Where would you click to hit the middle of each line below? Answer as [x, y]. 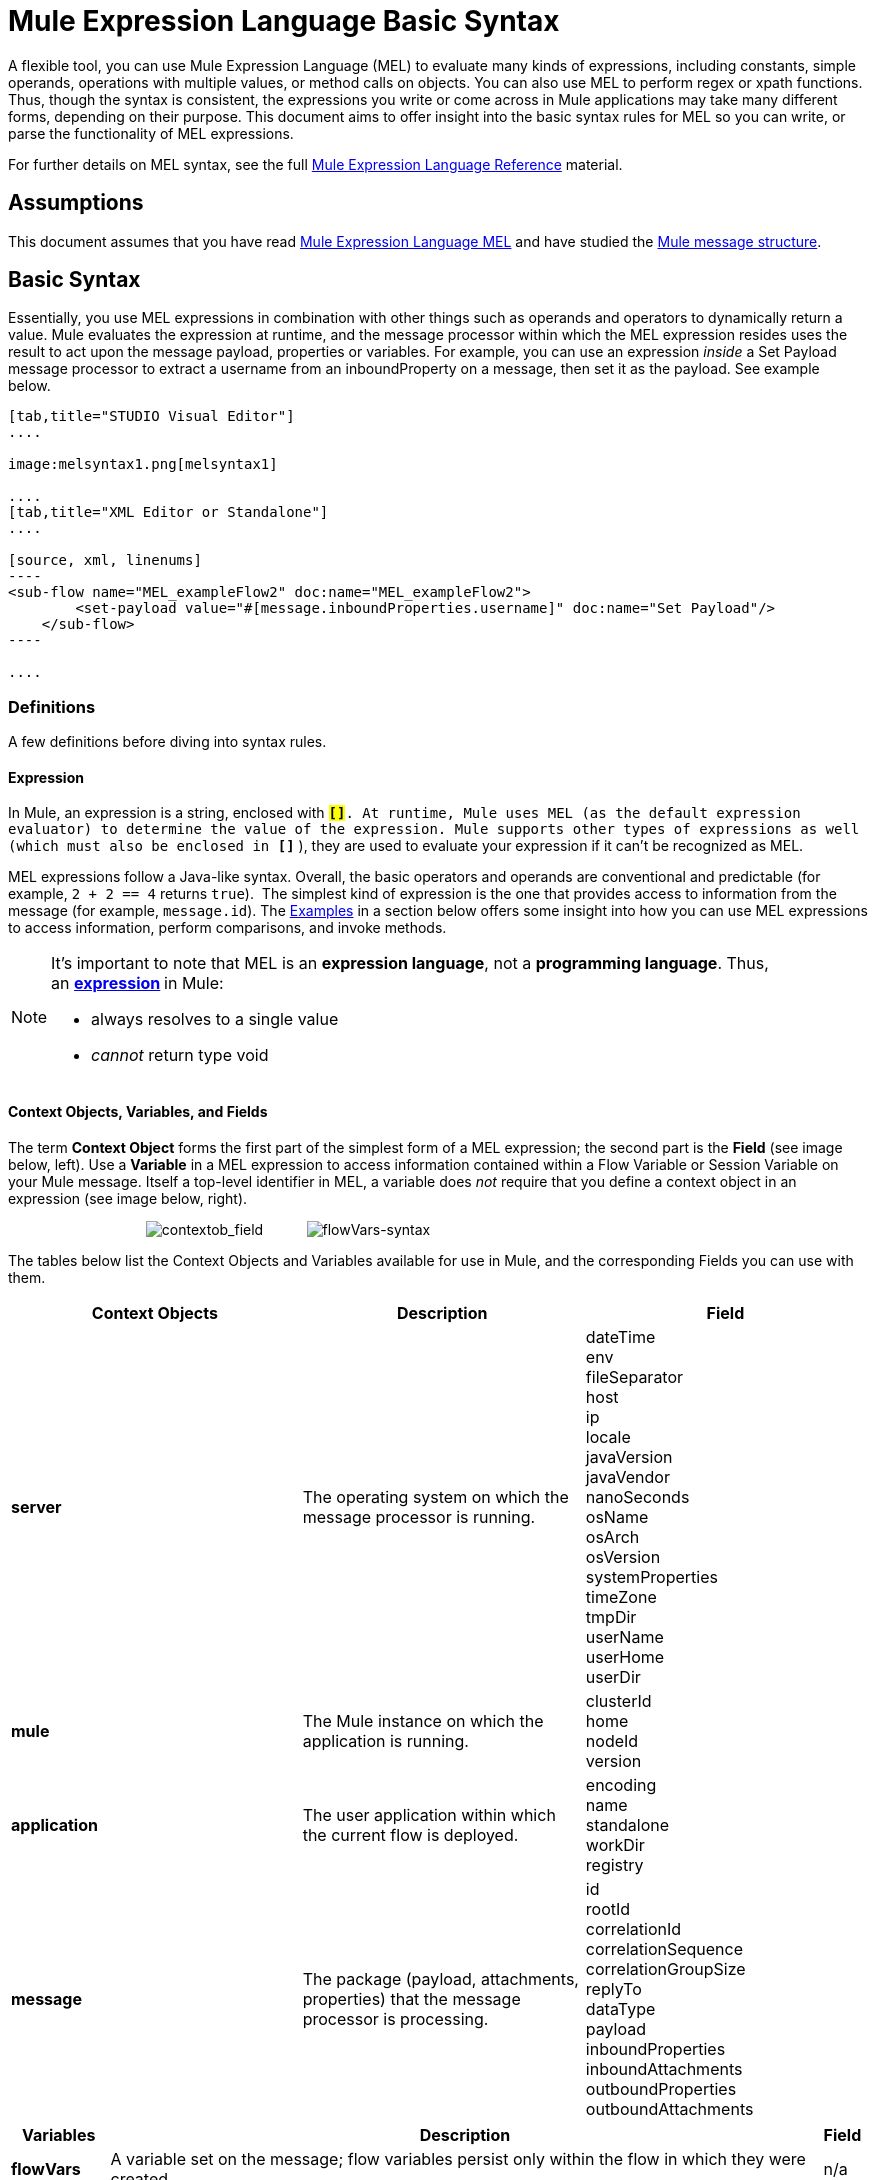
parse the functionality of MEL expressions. [151, 133]
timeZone [621, 1596]
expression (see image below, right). [128, 1198]
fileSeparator [634, 1376]
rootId [608, 1908]
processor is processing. [395, 2018]
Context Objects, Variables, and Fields [138, 1112]
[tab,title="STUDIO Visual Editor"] [151, 416]
